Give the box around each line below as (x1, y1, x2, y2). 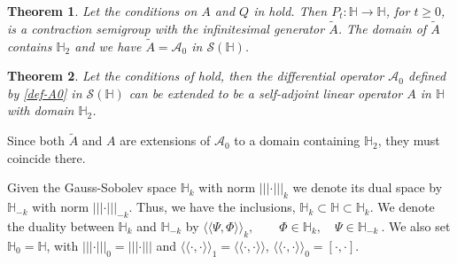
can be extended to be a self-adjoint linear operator (128, 83, 403, 102)
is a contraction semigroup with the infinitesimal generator (7, 19, 325, 37)
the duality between (7, 217, 114, 235)
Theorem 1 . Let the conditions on (7, 2, 198, 19)
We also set (388, 217, 451, 235)
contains (7, 36, 52, 55)
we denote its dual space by (292, 178, 443, 197)
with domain (7, 101, 74, 120)
